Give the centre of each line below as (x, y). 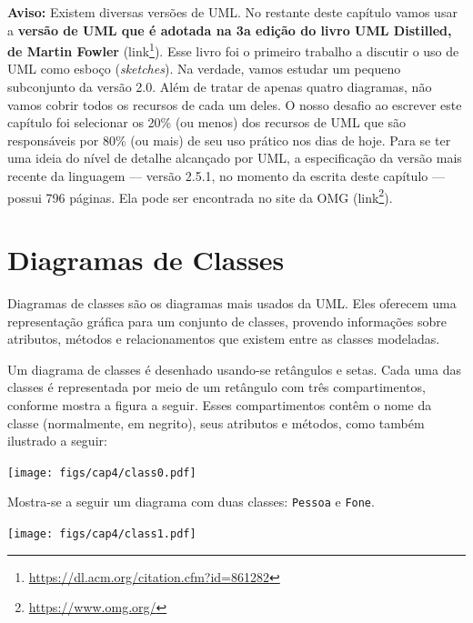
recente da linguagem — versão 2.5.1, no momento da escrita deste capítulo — (226, 176)
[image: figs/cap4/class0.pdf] (102, 472)
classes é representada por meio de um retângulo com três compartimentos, (216, 387)
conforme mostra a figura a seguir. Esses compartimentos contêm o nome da (220, 404)
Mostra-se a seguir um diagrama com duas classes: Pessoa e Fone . (191, 502)
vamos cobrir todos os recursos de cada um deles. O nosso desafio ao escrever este (235, 104)
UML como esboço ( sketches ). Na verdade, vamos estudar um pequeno (204, 69)
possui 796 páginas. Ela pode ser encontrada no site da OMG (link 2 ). (200, 196)
